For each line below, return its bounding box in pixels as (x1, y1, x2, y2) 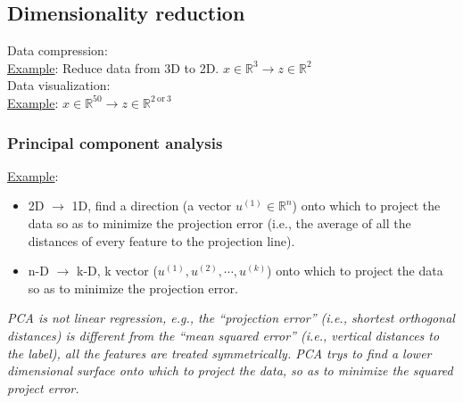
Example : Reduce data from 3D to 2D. (7, 58, 219, 77)
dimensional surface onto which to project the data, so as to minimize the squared (7, 361, 453, 380)
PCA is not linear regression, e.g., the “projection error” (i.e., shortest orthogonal (7, 308, 455, 327)
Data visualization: (7, 76, 111, 95)
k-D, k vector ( (77, 261, 158, 280)
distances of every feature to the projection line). (28, 231, 295, 250)
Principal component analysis (7, 131, 223, 153)
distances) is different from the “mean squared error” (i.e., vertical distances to (7, 325, 440, 344)
